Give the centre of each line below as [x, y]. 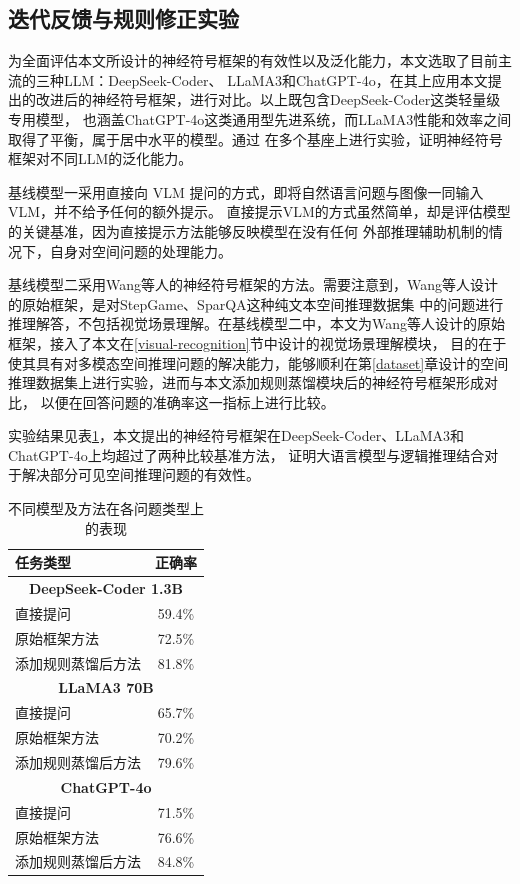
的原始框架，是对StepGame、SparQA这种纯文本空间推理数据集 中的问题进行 [256, 303]
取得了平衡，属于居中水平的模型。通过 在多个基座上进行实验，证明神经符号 [255, 138]
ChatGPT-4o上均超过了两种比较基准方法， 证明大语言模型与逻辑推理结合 [246, 454]
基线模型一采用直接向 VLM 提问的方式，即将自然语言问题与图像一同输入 [246, 191]
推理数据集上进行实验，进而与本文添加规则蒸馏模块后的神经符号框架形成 [246, 382]
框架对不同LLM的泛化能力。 [100, 158]
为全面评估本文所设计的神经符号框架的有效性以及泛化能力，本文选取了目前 [253, 60]
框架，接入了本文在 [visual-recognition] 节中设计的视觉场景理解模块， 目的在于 [257, 342]
